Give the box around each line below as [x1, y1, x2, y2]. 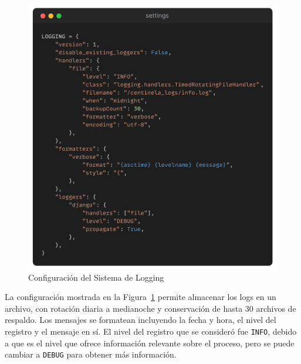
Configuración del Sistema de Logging [28, 271, 164, 283]
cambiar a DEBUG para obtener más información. [5, 348, 177, 360]
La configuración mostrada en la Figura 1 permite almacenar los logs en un [5, 291, 276, 303]
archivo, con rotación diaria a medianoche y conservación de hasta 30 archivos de [5, 302, 296, 314]
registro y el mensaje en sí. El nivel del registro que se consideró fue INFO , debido [5, 325, 297, 337]
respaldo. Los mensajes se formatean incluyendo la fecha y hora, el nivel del [5, 314, 276, 326]
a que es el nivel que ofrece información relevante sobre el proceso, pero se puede [5, 336, 295, 349]
